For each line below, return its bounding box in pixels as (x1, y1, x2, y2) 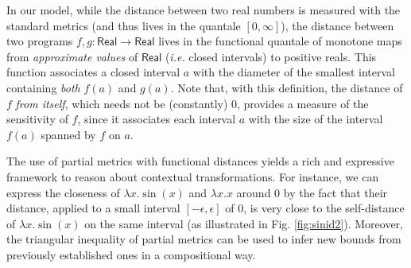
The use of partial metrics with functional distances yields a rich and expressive (6, 153, 394, 169)
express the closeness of (6, 184, 120, 200)
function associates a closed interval (6, 64, 180, 80)
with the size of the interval (248, 111, 383, 127)
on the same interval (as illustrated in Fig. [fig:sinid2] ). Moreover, (84, 215, 403, 231)
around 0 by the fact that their (236, 184, 388, 200)
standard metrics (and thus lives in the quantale (6, 17, 241, 33)
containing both (6, 79, 80, 95)
